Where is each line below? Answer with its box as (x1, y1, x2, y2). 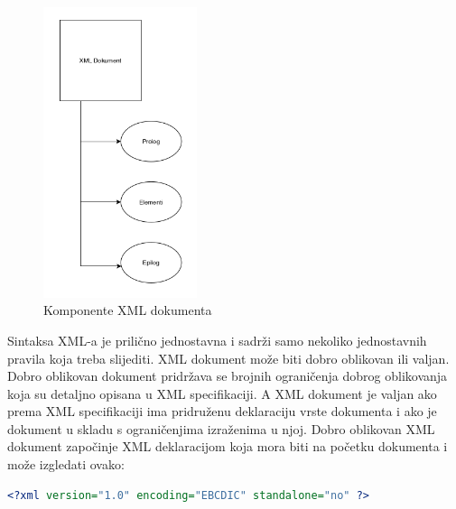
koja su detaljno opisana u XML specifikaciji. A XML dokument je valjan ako (7, 384, 437, 403)
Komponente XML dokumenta (43, 301, 212, 319)
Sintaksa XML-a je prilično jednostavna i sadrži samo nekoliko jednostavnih (7, 330, 427, 349)
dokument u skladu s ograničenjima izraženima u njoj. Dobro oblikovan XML (7, 419, 435, 438)
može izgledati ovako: (7, 455, 125, 474)
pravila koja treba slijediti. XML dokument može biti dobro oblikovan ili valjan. (7, 348, 450, 367)
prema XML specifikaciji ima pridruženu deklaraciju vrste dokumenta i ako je (7, 402, 437, 421)
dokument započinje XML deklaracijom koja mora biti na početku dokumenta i (7, 437, 448, 456)
